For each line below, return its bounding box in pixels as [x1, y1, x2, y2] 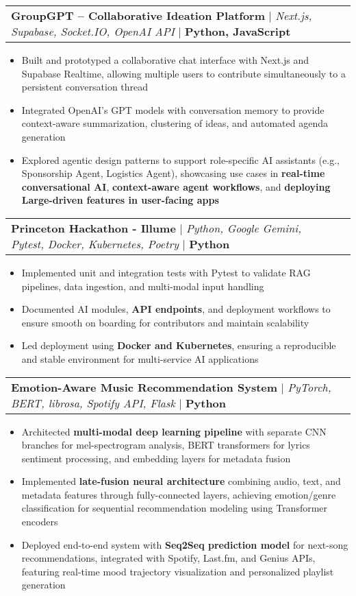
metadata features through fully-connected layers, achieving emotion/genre [21, 487, 336, 501]
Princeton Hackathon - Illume [11, 219, 176, 236]
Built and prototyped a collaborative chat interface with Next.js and [21, 53, 309, 67]
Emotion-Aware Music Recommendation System [11, 379, 278, 395]
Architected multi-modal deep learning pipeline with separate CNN [21, 424, 327, 438]
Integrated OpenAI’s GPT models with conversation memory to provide [21, 102, 325, 117]
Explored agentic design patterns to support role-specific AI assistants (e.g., [21, 152, 340, 167]
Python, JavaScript [184, 23, 291, 39]
